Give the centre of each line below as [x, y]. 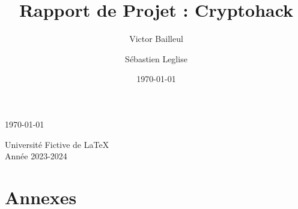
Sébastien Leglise [156, 58]
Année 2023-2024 [36, 156]
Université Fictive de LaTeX [57, 144]
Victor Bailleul [156, 39]
